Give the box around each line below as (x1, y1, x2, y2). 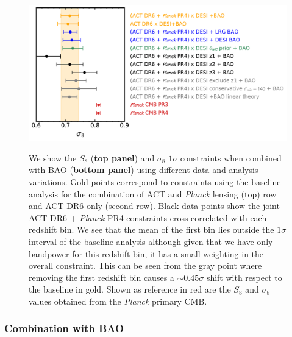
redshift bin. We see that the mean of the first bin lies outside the (29, 223, 274, 236)
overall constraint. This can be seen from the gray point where (29, 259, 262, 272)
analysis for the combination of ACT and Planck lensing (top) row (29, 187, 277, 200)
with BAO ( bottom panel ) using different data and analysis (29, 163, 258, 176)
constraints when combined (180, 151, 282, 164)
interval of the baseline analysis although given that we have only (29, 235, 273, 247)
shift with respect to (206, 271, 282, 283)
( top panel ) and (90, 151, 155, 164)
